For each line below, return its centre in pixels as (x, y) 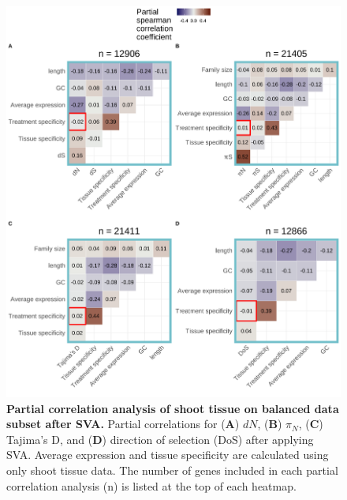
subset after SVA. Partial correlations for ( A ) (123, 424)
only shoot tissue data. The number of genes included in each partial (172, 470)
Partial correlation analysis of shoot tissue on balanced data (173, 408)
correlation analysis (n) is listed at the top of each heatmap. (151, 485)
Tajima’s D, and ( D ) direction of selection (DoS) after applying (160, 439)
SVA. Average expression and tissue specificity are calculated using (168, 455)
